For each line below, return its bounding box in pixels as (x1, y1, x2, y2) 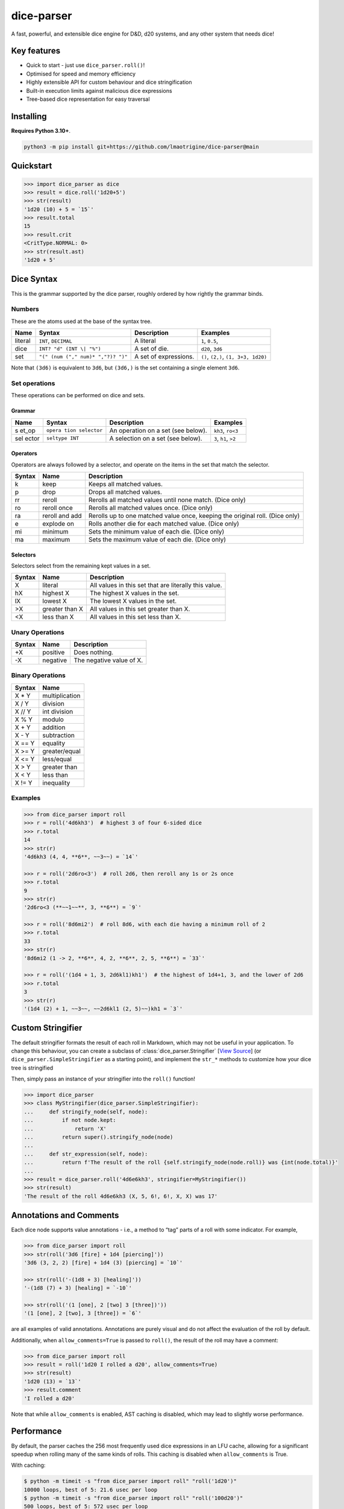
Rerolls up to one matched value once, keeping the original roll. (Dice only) (88, 511, 300, 520)
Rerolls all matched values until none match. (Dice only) (88, 496, 246, 504)
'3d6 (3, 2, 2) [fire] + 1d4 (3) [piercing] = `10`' (23, 1259, 183, 1266)
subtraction (42, 731, 75, 739)
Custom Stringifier (11, 1023, 83, 1033)
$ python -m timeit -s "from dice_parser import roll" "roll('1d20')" (23, 1478, 237, 1485)
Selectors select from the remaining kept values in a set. (11, 562, 151, 569)
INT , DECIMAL (39, 337, 72, 345)
